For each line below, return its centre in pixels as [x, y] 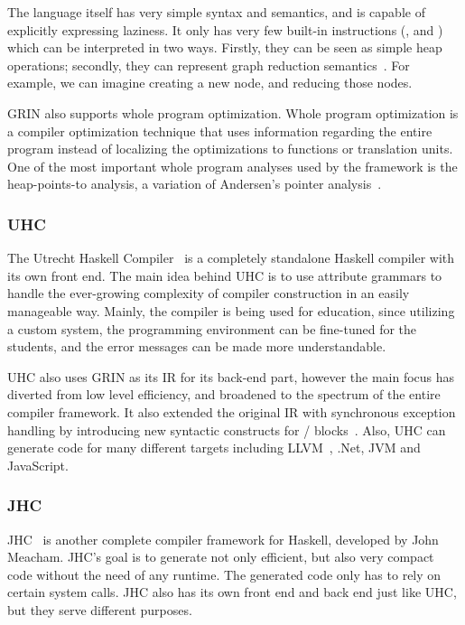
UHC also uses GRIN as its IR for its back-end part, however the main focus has [231, 376]
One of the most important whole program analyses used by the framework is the [232, 166]
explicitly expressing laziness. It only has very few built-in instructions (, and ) [225, 29]
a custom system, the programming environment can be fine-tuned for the [212, 328]
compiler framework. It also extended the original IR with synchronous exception [232, 411]
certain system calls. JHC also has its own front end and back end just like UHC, [232, 592]
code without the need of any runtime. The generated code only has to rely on [224, 574]
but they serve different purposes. [100, 609]
